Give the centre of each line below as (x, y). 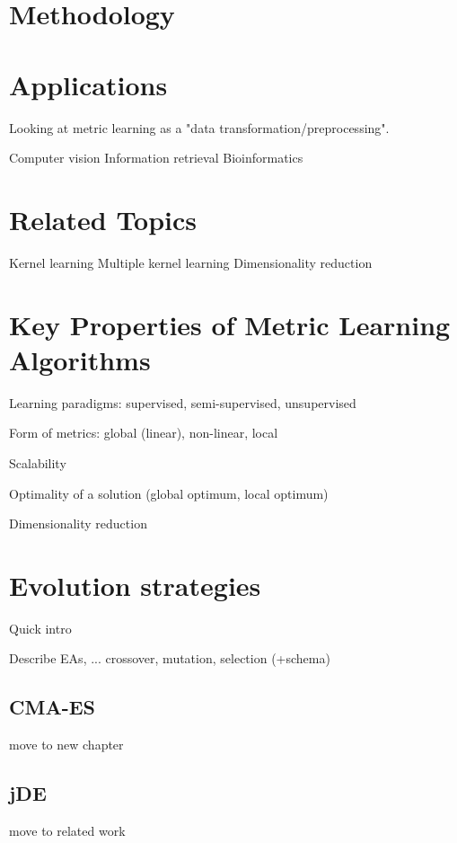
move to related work (67, 830)
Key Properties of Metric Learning (230, 324)
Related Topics (103, 219)
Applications (88, 84)
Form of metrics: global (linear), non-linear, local (144, 433)
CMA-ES (52, 707)
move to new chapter (66, 745)
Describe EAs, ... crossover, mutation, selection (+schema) (170, 658)
